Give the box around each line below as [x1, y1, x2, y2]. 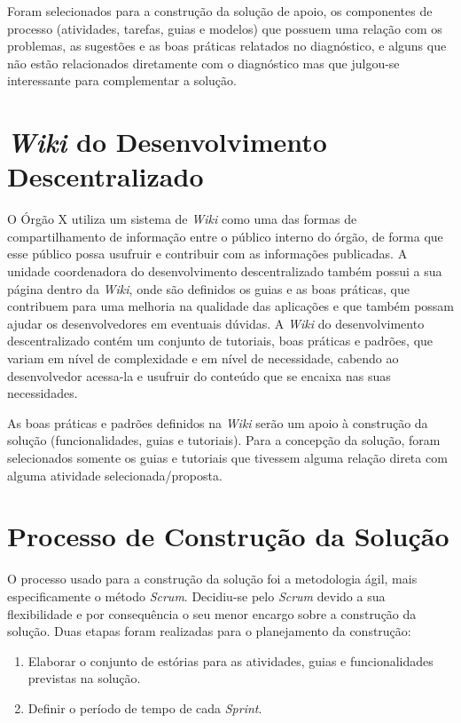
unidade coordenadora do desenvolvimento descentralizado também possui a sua [7, 262, 442, 281]
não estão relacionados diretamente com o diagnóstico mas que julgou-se [7, 53, 400, 72]
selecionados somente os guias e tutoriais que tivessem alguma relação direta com [7, 449, 448, 466]
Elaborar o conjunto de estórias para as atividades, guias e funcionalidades [27, 651, 434, 670]
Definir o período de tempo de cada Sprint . [27, 698, 262, 717]
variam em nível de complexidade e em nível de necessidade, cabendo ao [7, 349, 399, 368]
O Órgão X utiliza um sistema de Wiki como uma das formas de [7, 210, 357, 228]
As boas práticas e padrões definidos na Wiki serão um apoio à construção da [7, 413, 428, 432]
